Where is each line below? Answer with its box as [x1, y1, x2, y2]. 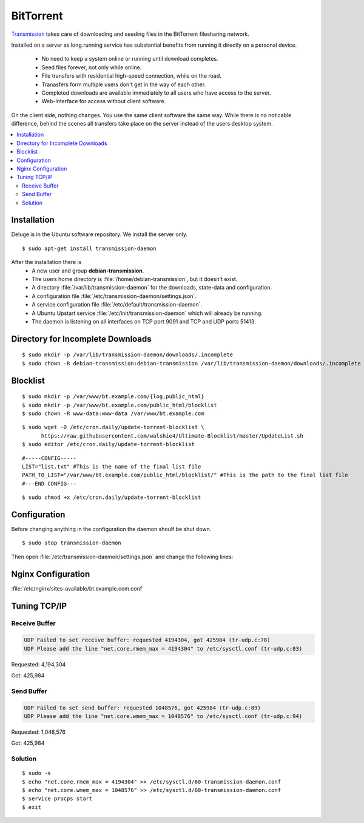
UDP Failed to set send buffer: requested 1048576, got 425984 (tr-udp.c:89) [24, 704, 261, 711]
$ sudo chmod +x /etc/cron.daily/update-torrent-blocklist [22, 494, 201, 501]
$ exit [22, 804, 42, 810]
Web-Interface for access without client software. [41, 98, 166, 105]
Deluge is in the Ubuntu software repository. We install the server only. [11, 231, 188, 238]
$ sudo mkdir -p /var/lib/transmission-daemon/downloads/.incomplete [22, 351, 234, 358]
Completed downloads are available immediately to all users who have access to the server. [41, 89, 271, 97]
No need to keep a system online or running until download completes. [41, 55, 218, 63]
